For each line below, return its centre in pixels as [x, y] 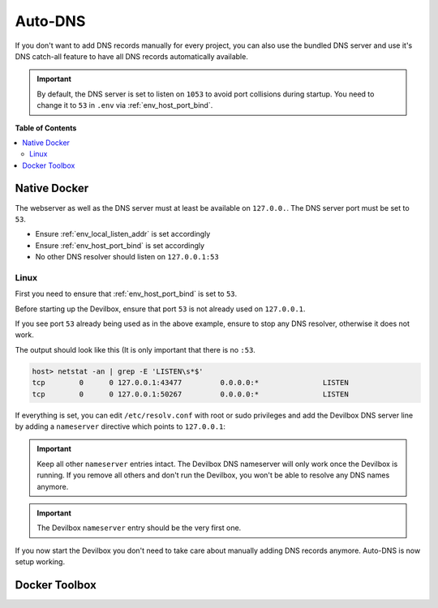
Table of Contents [46, 128]
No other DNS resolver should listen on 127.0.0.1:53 [127, 257]
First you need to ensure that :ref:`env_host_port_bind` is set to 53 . [126, 294]
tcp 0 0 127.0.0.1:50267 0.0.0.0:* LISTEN [190, 394]
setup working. [40, 562]
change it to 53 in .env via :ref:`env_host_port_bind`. [125, 105]
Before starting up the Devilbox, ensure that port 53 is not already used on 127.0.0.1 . [160, 309]
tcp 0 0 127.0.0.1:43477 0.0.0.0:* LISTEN [190, 383]
